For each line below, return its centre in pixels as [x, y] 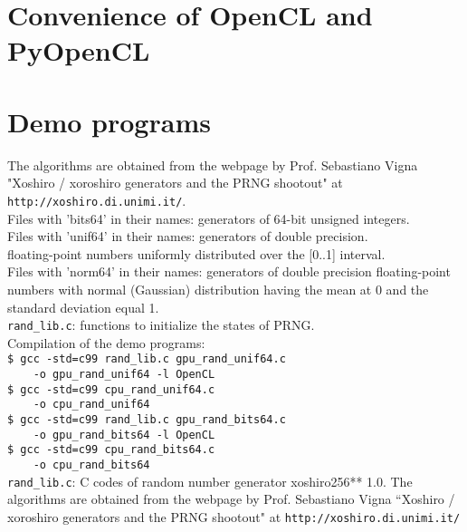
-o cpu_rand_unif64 [91, 405]
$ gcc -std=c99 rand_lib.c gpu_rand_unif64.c [147, 359]
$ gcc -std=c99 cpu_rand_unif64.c [111, 389]
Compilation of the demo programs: [106, 342]
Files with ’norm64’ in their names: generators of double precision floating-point [229, 271]
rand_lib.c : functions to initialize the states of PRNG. [161, 325]
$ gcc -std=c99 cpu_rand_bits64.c [111, 450]
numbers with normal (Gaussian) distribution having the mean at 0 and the [218, 289]
